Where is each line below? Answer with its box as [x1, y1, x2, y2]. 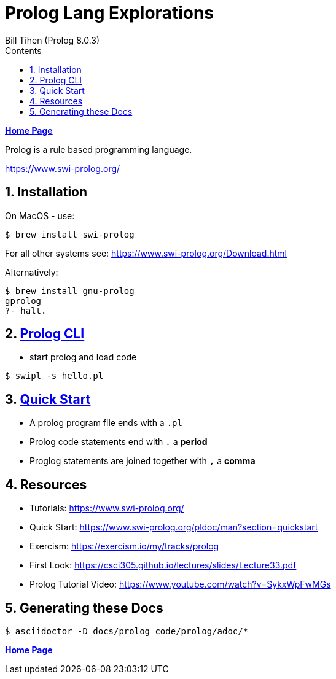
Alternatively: [5, 266, 58, 277]
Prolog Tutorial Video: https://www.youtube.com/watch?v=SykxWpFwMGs [29, 579, 331, 590]
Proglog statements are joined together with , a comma [29, 456, 256, 467]
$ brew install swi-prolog [5, 229, 135, 239]
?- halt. [5, 305, 47, 316]
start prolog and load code [29, 352, 137, 363]
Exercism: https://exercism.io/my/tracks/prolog [29, 541, 219, 552]
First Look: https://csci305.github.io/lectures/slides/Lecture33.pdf [29, 560, 297, 571]
